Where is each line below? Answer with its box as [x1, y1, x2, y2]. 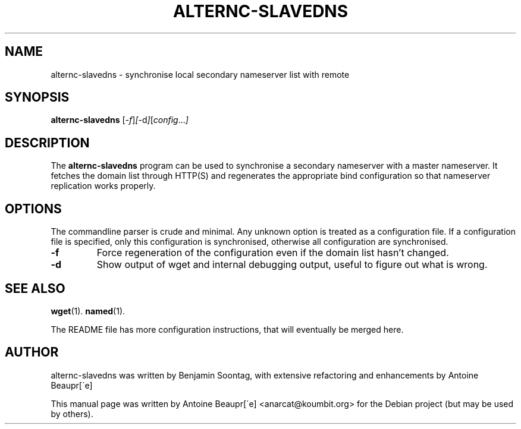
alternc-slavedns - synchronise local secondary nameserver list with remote [51, 69, 350, 80]
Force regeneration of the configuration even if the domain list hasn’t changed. [96, 247, 449, 259]
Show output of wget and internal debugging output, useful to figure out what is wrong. [96, 258, 488, 271]
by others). [51, 408, 93, 419]
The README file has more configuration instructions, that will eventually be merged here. [51, 324, 404, 335]
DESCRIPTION [5, 135, 90, 150]
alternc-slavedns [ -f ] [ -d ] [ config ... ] [51, 115, 189, 125]
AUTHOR [5, 345, 59, 360]
